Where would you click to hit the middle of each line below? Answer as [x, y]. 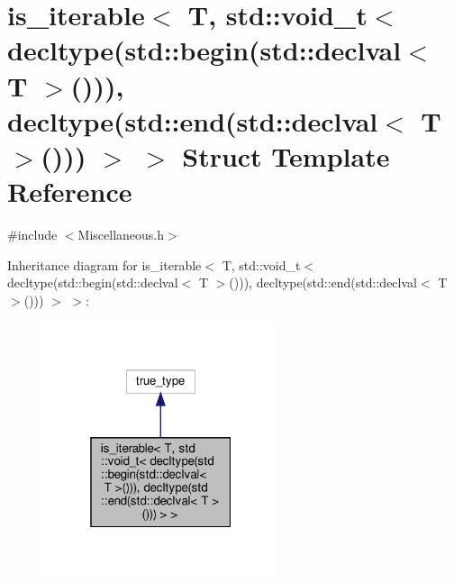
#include [32, 235]
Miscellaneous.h [121, 235]
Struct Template [286, 155]
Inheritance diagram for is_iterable [104, 264]
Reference [70, 191]
